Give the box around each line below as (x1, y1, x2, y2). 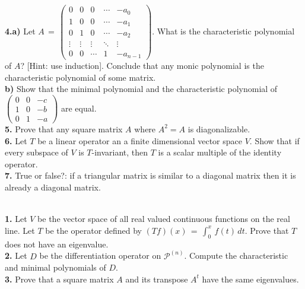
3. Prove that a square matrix (5, 272, 114, 285)
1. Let (5, 212, 27, 225)
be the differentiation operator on (39, 249, 161, 262)
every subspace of (5, 146, 68, 158)
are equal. (61, 101, 97, 114)
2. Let (5, 249, 27, 262)
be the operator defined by (45, 224, 142, 236)
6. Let (5, 134, 27, 147)
